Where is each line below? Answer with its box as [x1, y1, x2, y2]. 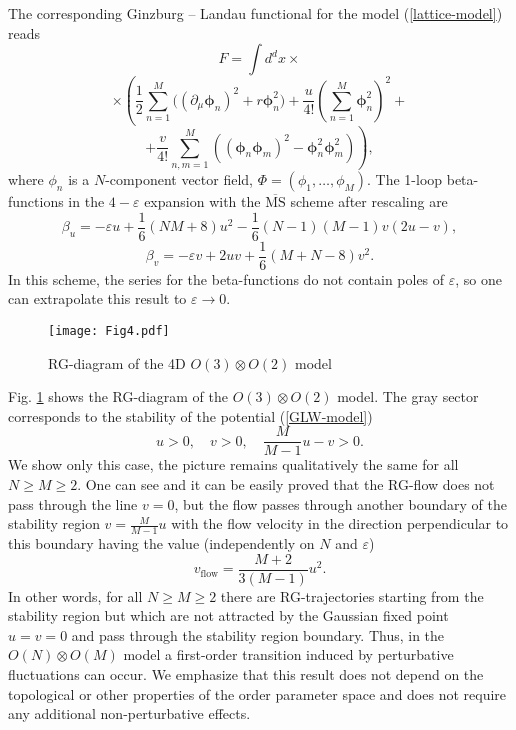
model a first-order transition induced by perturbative [123, 644, 454, 665]
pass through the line [8, 493, 138, 514]
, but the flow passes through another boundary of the [174, 493, 507, 514]
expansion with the [144, 190, 261, 211]
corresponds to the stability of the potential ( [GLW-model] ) [8, 405, 373, 426]
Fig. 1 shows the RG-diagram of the [8, 386, 229, 407]
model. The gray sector [337, 386, 479, 407]
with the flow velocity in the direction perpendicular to [171, 513, 509, 534]
